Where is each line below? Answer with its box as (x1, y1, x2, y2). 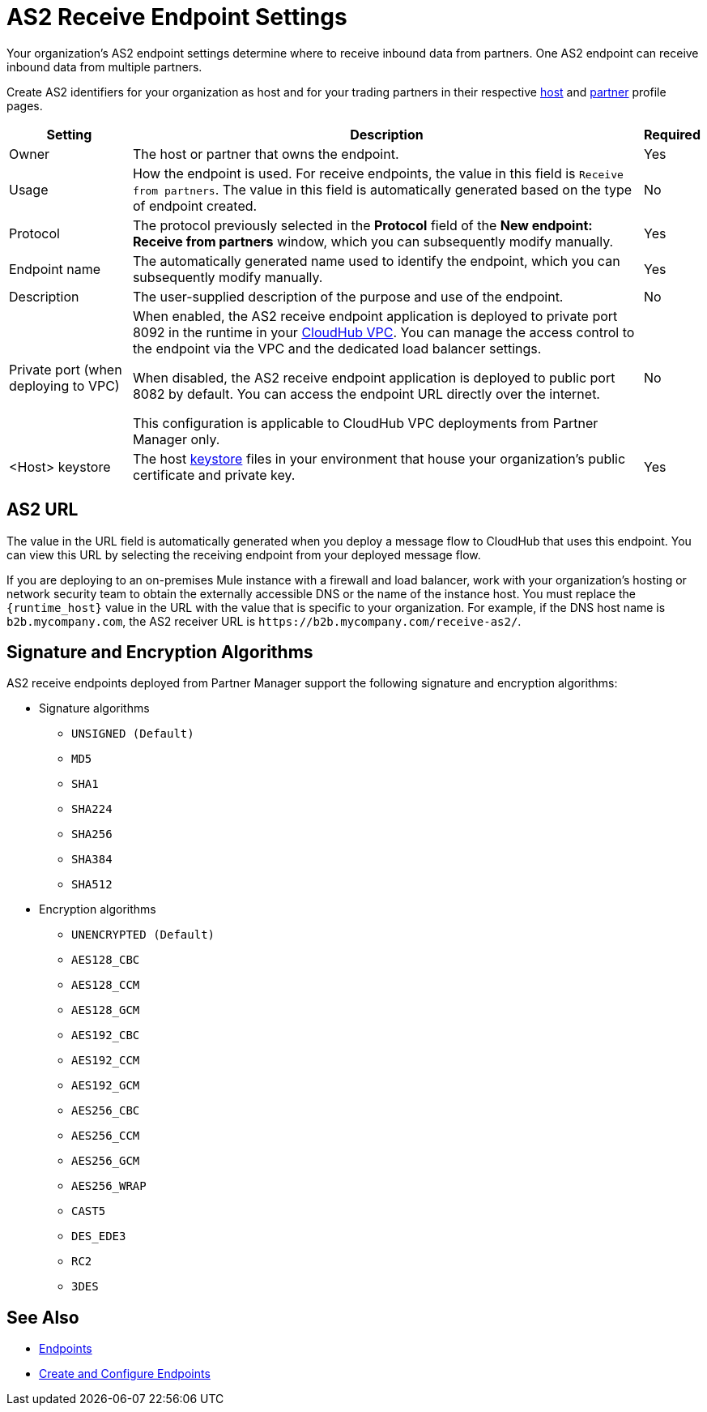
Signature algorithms (39, 701, 150, 716)
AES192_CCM (71, 1054, 140, 1068)
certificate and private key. (132, 466, 296, 483)
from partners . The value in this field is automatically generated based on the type (132, 181, 632, 198)
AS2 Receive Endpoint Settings (6, 3, 347, 31)
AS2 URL (6, 499, 79, 520)
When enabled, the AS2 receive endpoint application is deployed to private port (132, 307, 618, 324)
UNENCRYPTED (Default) (71, 928, 215, 942)
